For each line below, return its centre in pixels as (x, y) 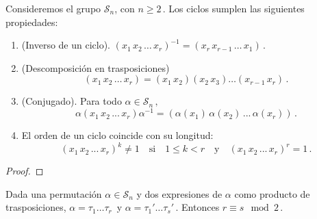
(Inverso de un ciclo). (66, 45)
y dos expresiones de (179, 193)
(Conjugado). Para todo (72, 101)
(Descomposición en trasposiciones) (96, 67)
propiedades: (32, 22)
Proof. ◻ (25, 171)
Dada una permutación (54, 193)
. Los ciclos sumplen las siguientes (233, 8)
